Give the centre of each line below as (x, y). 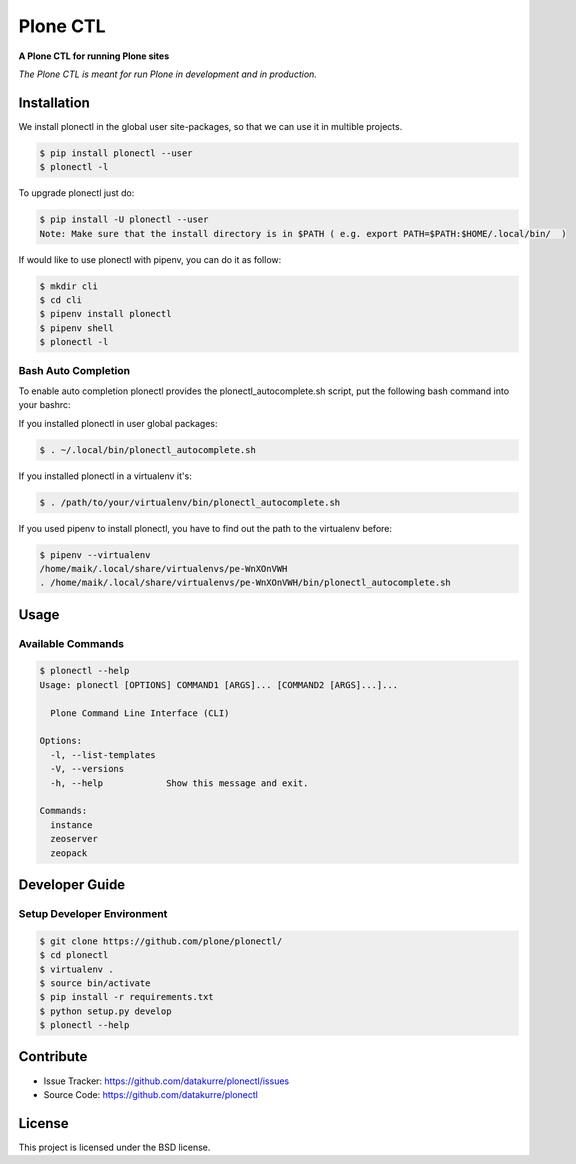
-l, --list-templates (103, 754)
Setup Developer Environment (93, 913)
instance (71, 824)
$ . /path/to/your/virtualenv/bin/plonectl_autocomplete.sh (190, 502)
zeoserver (74, 839)
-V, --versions (87, 769)
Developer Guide (72, 884)
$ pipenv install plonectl (105, 314)
